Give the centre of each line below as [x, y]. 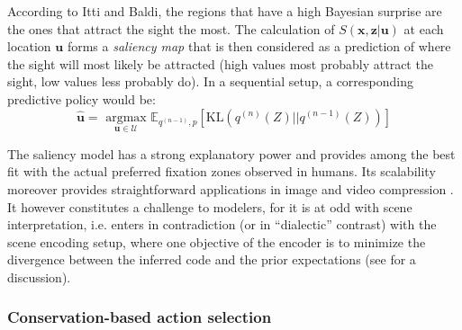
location [29, 46]
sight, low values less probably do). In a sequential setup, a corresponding [210, 81]
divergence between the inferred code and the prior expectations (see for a [212, 259]
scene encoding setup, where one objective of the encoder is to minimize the [217, 241]
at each [424, 28]
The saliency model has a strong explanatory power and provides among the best [231, 153]
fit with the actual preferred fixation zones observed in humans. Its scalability [222, 171]
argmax [126, 117]
